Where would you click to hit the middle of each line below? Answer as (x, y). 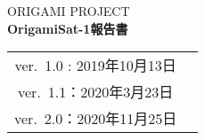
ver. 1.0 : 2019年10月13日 (95, 66)
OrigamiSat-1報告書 (68, 28)
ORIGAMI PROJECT (69, 11)
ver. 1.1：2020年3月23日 (96, 92)
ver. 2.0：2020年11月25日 (96, 119)
